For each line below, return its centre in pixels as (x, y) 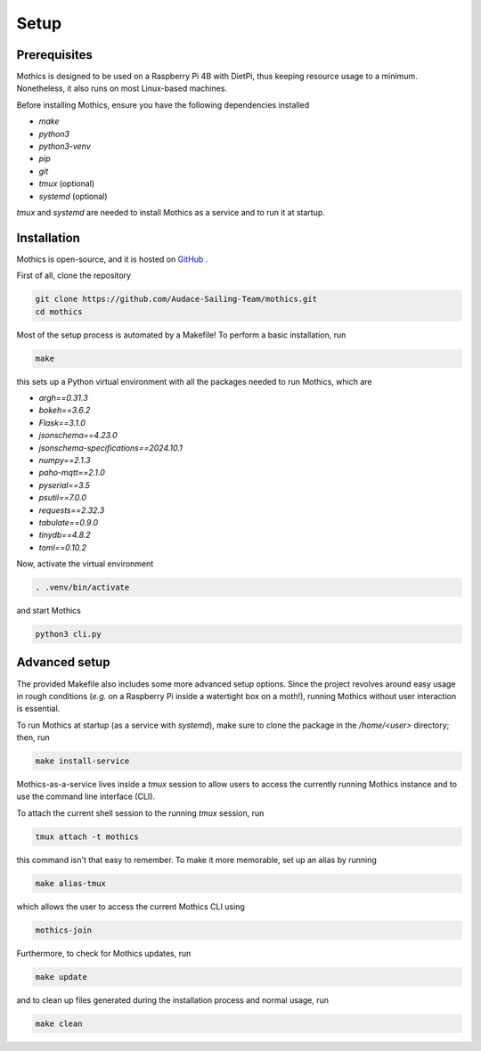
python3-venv (65, 146)
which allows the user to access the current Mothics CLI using (130, 906)
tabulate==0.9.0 (69, 522)
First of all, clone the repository (74, 275)
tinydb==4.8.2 (65, 535)
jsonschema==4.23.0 (78, 436)
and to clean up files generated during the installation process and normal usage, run (173, 1000)
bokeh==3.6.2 (65, 411)
